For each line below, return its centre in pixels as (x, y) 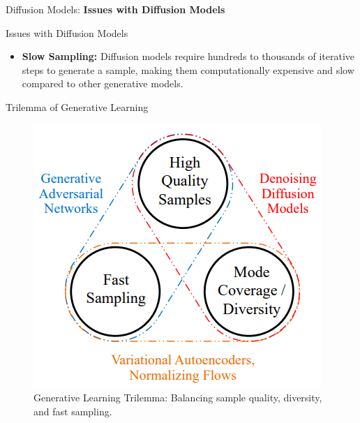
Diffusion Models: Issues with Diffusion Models (115, 9)
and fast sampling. (73, 411)
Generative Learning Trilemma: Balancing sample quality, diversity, (178, 398)
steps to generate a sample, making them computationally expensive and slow (188, 69)
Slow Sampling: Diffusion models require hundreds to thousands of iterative (188, 56)
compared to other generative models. (103, 83)
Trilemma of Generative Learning (77, 106)
